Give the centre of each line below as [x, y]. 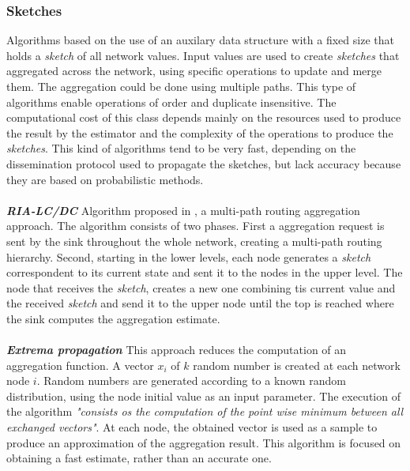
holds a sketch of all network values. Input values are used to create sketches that [203, 55]
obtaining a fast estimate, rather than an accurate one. [139, 458]
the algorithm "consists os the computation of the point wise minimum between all [205, 411]
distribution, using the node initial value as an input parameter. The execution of [203, 396]
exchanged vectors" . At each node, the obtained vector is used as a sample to [192, 427]
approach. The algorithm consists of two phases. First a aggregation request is [196, 226]
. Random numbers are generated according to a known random [191, 381]
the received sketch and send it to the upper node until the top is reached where [200, 303]
